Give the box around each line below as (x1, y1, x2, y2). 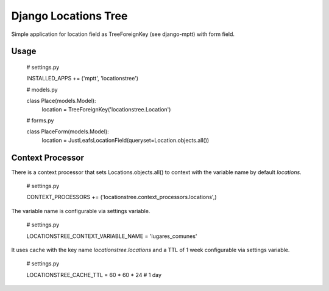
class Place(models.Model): (26, 97, 96, 105)
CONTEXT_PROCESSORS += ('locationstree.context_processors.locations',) (26, 194, 217, 201)
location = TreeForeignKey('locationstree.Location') (41, 105, 171, 113)
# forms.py (26, 116, 54, 124)
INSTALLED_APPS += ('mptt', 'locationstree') (26, 75, 139, 82)
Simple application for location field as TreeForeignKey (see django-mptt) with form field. (11, 30, 235, 38)
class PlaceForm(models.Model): (26, 128, 109, 135)
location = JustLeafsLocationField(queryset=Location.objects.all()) (41, 136, 210, 144)
